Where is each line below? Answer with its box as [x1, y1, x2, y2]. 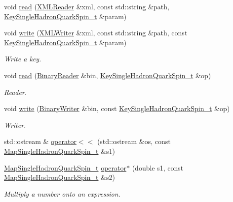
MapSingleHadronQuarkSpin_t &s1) [4, 145, 116, 156]
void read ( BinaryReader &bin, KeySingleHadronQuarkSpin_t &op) [4, 70, 211, 80]
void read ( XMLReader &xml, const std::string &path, [4, 1, 169, 11]
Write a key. [4, 54, 41, 64]
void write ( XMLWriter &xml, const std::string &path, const [4, 28, 188, 38]
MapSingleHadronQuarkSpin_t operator [4, 162, 126, 173]
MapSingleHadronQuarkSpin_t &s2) [4, 172, 116, 182]
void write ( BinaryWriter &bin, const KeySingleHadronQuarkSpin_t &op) [4, 103, 230, 114]
